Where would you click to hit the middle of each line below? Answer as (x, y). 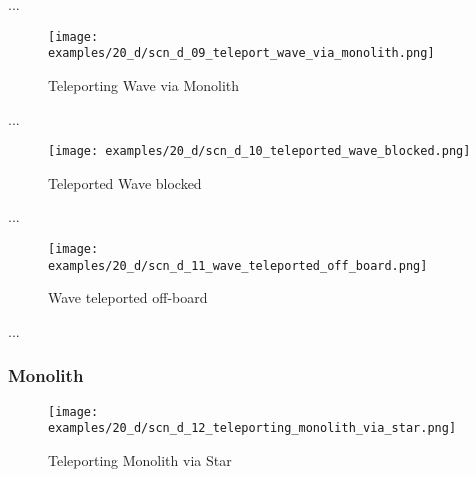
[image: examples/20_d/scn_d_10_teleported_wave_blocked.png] (259, 151)
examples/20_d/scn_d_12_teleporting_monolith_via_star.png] (252, 428)
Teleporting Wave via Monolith (144, 84)
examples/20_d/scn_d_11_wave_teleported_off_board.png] (238, 265)
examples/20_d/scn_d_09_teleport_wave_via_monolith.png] (241, 53)
